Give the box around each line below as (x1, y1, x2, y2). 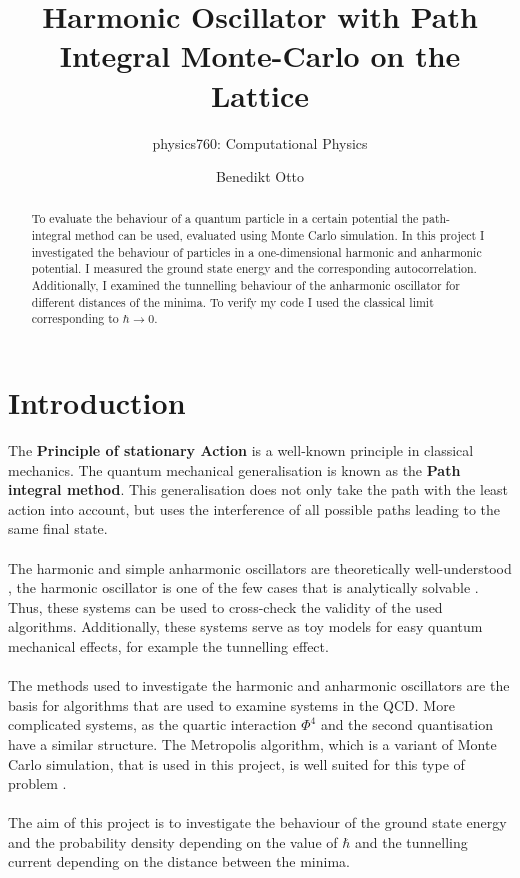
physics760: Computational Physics (152, 132, 368, 153)
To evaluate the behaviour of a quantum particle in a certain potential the (31, 210, 419, 227)
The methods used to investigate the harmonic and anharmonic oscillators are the (8, 675, 510, 696)
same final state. (8, 518, 108, 539)
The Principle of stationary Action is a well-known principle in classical (8, 440, 474, 461)
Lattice (210, 74, 310, 115)
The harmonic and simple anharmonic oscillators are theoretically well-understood (8, 557, 512, 578)
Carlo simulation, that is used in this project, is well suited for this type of (8, 753, 465, 774)
